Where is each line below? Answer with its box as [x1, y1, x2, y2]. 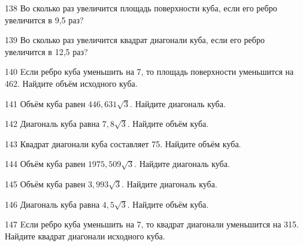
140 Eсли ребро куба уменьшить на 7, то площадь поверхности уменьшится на [5, 65, 294, 78]
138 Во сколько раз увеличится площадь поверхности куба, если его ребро [5, 2, 277, 14]
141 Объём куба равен [5, 97, 86, 110]
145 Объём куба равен [5, 177, 86, 190]
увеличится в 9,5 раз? [5, 13, 84, 26]
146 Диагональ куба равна [5, 198, 100, 210]
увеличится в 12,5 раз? [5, 45, 88, 57]
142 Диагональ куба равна [5, 117, 100, 130]
